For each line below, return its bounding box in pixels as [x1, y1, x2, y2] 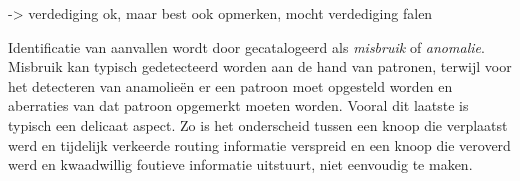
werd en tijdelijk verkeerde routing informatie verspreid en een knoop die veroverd [8, 134, 511, 155]
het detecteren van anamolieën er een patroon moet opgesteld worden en [8, 75, 453, 96]
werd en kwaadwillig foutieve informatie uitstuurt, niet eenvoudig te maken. [8, 154, 473, 175]
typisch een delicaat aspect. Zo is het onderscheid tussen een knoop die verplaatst [8, 114, 508, 135]
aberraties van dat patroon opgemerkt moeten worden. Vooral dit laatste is [8, 95, 469, 116]
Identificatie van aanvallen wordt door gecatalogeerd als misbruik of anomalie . [8, 36, 485, 57]
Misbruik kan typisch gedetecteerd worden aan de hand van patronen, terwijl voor [8, 56, 512, 77]
